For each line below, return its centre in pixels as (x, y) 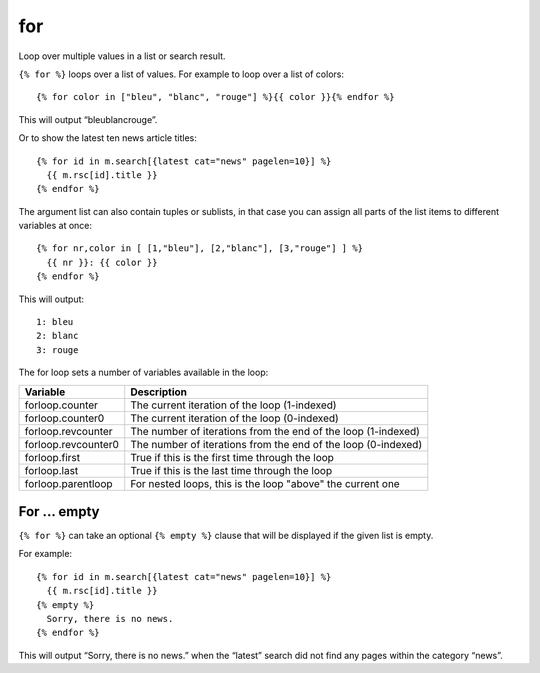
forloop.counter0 (64, 418)
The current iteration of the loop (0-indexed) (234, 418)
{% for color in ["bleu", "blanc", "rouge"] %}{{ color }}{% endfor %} (215, 97)
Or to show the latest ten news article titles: (107, 138)
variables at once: (55, 226)
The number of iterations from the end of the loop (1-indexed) (275, 431)
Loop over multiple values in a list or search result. (122, 56)
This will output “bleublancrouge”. (88, 119)
